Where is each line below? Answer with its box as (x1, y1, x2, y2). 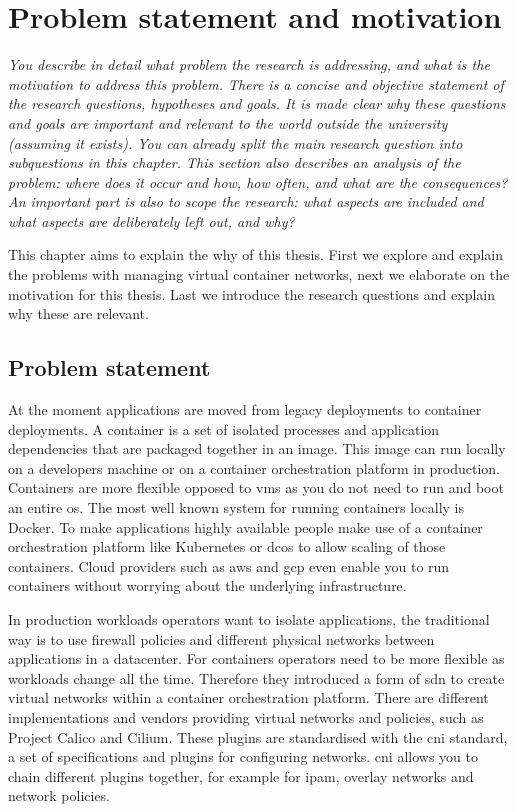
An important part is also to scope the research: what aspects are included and (8, 191, 484, 212)
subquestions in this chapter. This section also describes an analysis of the (8, 152, 461, 173)
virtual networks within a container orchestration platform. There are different (8, 687, 489, 708)
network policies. (8, 785, 111, 806)
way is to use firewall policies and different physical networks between (8, 628, 435, 649)
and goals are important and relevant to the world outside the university (8, 112, 448, 133)
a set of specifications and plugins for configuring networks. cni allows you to (8, 746, 478, 767)
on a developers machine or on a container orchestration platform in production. (8, 457, 501, 478)
